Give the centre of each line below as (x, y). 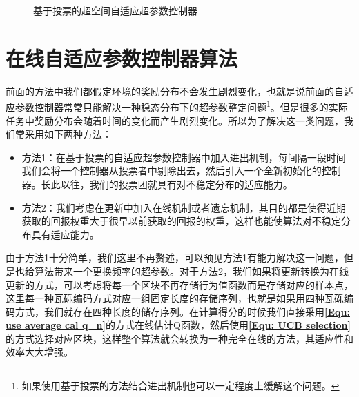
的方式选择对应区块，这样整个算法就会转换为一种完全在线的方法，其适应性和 (179, 338)
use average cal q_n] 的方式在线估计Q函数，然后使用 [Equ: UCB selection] (178, 325)
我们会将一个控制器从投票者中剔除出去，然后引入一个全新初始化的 (172, 171)
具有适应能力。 (65, 234)
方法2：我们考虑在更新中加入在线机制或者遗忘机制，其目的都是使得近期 (184, 207)
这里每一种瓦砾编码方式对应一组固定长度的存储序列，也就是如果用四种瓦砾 (175, 298)
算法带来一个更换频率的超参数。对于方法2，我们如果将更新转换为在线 (191, 271)
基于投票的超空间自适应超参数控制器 (115, 10)
